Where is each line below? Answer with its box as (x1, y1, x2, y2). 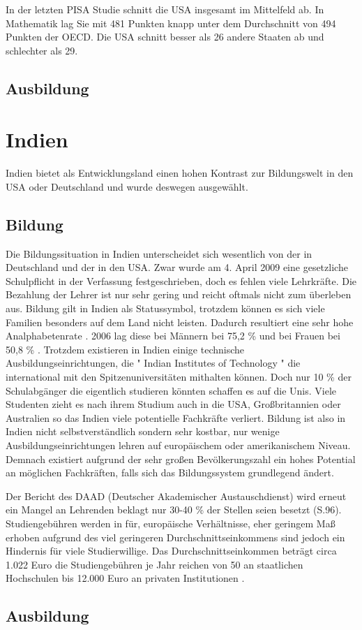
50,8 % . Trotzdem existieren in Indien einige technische (6, 342, 245, 356)
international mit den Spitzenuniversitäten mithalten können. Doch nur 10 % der (6, 369, 352, 384)
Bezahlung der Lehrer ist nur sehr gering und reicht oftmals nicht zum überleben (6, 287, 352, 302)
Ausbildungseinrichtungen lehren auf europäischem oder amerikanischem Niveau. (6, 437, 351, 452)
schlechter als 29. (6, 43, 78, 57)
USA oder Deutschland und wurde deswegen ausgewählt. (6, 179, 248, 193)
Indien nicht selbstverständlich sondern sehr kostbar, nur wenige (6, 424, 280, 439)
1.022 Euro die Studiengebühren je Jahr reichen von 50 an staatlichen (6, 557, 303, 571)
